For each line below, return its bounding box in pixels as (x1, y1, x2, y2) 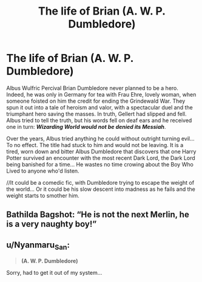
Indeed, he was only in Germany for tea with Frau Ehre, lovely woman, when (6, 91, 197, 98)
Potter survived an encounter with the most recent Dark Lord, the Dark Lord (6, 154, 195, 162)
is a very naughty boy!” (6, 219, 97, 229)
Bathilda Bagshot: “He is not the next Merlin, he (6, 210, 189, 220)
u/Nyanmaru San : (6, 239, 70, 252)
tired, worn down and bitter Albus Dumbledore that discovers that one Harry (6, 148, 197, 155)
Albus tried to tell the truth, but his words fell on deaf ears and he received (6, 117, 192, 124)
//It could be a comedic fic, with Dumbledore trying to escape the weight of (6, 179, 195, 186)
